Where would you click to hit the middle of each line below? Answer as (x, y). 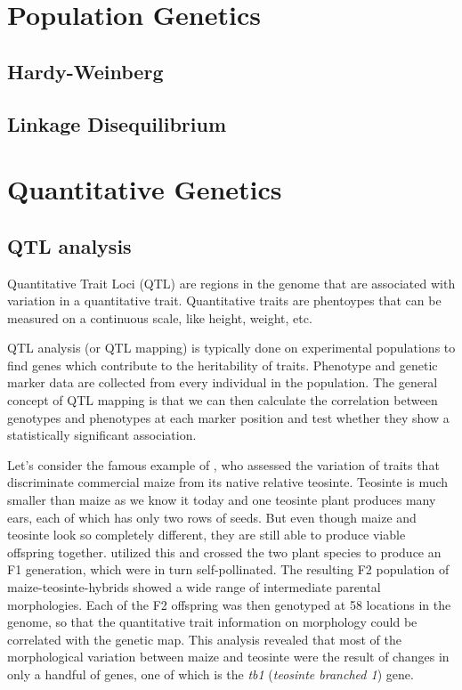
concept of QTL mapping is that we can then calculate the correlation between (223, 400)
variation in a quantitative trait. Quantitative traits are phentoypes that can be (224, 300)
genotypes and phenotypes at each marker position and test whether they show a (228, 417)
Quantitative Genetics (145, 189)
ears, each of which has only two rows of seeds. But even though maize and (212, 517)
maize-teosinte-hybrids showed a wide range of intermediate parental (194, 587)
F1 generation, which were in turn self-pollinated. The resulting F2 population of (228, 569)
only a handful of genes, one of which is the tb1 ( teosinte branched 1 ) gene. (211, 674)
